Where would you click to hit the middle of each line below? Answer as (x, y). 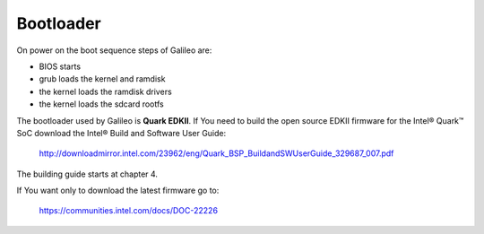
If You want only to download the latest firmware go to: (118, 191)
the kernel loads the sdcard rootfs (102, 104)
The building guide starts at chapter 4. (87, 174)
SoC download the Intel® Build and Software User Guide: (121, 133)
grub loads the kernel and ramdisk (102, 79)
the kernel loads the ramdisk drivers (105, 91)
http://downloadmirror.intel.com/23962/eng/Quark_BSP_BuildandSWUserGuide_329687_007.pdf (216, 153)
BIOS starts (60, 66)
